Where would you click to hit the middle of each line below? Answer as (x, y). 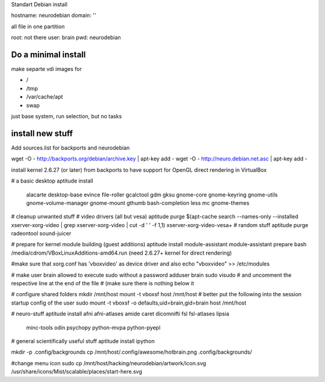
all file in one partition (38, 26)
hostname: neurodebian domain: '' (54, 16)
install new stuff (42, 133)
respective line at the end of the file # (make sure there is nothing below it (103, 283)
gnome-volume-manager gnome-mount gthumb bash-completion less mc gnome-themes (138, 203)
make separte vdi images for (47, 69)
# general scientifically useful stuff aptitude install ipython (83, 341)
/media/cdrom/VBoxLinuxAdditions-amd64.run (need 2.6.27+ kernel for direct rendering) (122, 253)
